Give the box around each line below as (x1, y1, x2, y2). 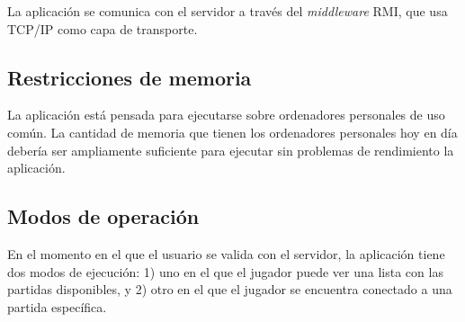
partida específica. (7, 297, 107, 316)
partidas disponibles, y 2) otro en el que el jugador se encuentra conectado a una (7, 280, 452, 299)
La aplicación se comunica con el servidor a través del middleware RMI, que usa (7, 2, 448, 20)
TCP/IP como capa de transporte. (7, 19, 198, 38)
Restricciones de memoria (7, 63, 252, 91)
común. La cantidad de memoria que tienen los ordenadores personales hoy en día (7, 122, 458, 141)
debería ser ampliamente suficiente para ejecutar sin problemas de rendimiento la (7, 140, 454, 159)
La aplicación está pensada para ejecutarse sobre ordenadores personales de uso (7, 105, 445, 124)
